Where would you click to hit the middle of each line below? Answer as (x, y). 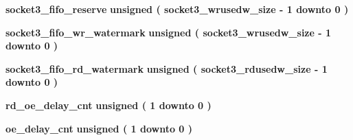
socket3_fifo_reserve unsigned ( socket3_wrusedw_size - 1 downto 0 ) (177, 9)
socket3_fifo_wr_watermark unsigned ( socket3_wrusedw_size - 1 (169, 32)
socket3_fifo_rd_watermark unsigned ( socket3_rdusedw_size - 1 (167, 68)
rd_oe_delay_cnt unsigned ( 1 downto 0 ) (109, 105)
